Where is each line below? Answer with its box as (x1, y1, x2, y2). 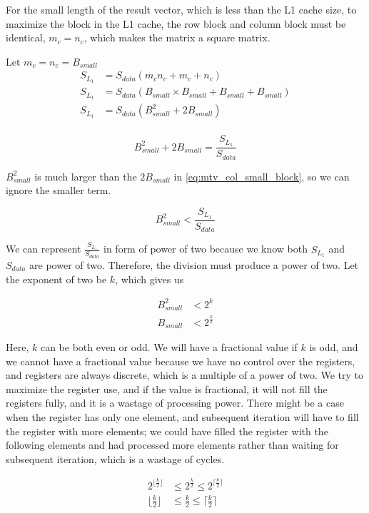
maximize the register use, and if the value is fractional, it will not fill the (6, 381, 328, 396)
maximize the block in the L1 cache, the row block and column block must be (6, 16, 346, 31)
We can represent (6, 241, 81, 256)
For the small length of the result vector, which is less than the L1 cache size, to (6, 2, 357, 16)
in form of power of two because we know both (103, 241, 308, 256)
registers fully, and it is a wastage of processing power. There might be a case (6, 395, 344, 410)
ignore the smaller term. (6, 183, 111, 198)
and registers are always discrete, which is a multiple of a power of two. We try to (6, 367, 364, 382)
